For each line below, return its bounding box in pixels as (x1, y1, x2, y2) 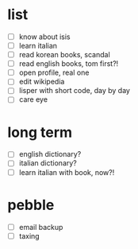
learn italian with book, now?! (18, 167, 115, 177)
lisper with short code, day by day (18, 86, 130, 95)
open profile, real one (18, 68, 90, 77)
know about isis (18, 32, 71, 41)
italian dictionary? (18, 158, 77, 168)
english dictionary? (18, 150, 82, 159)
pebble (7, 196, 55, 214)
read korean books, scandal (18, 50, 110, 60)
